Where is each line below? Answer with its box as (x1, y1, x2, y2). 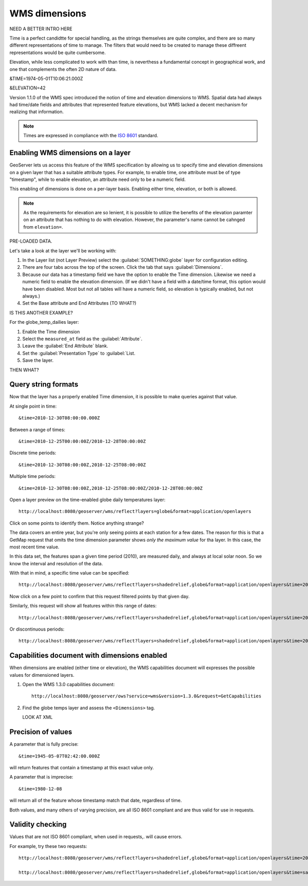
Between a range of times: (9, 427, 66, 433)
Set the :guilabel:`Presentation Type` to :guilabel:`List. (22, 350, 136, 356)
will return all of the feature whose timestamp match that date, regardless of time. (9, 797, 182, 804)
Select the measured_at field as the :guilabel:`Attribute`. (22, 336, 143, 342)
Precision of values (9, 728, 72, 736)
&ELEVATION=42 (9, 85, 46, 91)
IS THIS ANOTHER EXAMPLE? (9, 309, 73, 316)
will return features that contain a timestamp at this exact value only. (9, 764, 154, 770)
